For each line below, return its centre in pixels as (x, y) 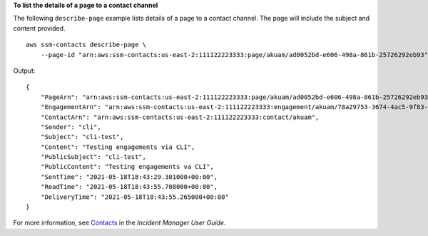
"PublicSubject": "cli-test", (93, 157)
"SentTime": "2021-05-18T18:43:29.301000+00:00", (129, 177)
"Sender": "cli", (71, 127)
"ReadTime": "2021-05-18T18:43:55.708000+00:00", (129, 187)
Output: (24, 71)
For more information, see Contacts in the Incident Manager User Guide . (119, 223)
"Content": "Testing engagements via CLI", (118, 147)
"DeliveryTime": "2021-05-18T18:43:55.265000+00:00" (135, 197)
